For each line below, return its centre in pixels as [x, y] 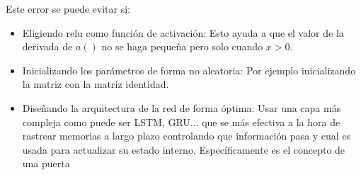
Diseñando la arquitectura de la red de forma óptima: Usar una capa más [182, 107]
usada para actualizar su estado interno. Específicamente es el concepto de [184, 149]
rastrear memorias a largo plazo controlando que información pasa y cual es [187, 136]
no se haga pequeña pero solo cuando [182, 46]
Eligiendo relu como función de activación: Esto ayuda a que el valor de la [183, 32]
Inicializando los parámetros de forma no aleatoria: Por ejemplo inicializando [189, 70]
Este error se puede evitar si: [68, 9]
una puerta [46, 163]
